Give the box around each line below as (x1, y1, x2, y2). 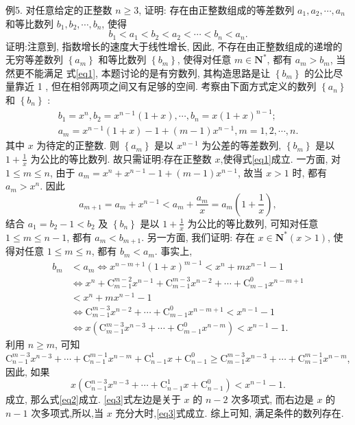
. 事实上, (154, 244, 193, 258)
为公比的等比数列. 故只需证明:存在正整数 (30, 151, 212, 165)
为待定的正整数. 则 (36, 138, 119, 152)
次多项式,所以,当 (31, 405, 103, 420)
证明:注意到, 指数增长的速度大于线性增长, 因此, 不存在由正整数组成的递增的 (5, 38, 343, 53)
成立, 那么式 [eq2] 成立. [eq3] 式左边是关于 (5, 392, 181, 406)
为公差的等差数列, (201, 138, 282, 152)
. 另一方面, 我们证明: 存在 (141, 229, 255, 244)
